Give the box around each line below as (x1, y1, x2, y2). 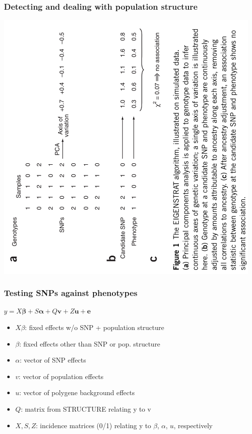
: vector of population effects (18, 371, 104, 381)
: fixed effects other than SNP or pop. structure (19, 338, 160, 348)
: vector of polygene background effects (19, 387, 135, 398)
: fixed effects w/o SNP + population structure (25, 322, 164, 332)
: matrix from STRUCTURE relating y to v (20, 403, 151, 414)
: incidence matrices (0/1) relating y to (36, 420, 151, 430)
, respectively (173, 420, 213, 430)
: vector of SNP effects (19, 355, 86, 365)
